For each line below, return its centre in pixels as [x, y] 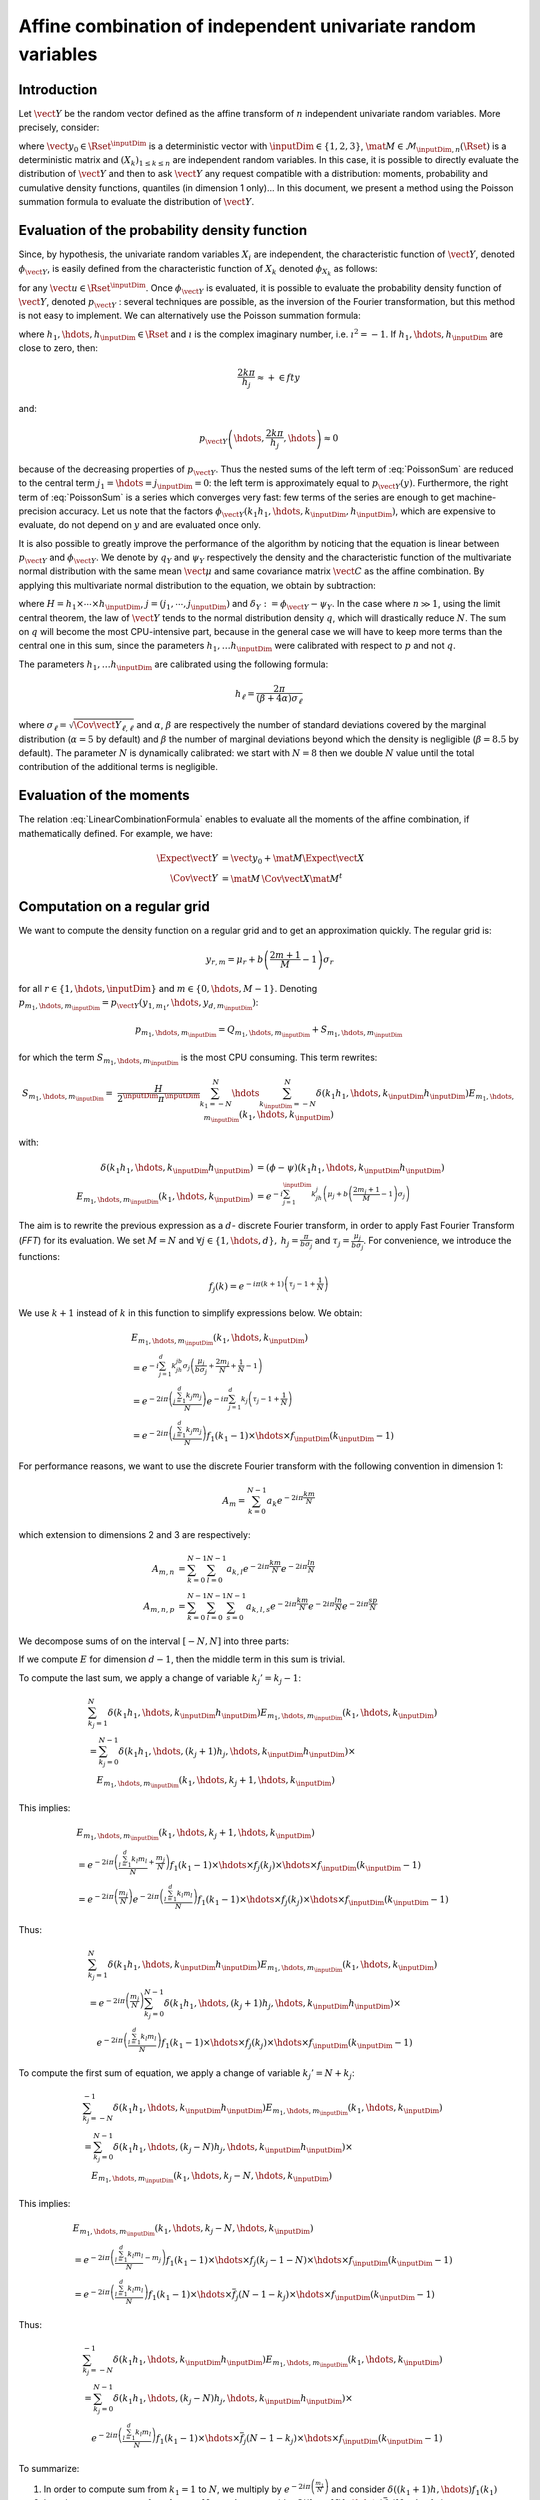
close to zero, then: [58, 348]
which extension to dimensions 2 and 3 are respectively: [134, 1535]
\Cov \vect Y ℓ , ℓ [103, 726]
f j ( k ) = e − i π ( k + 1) [246, 1287]
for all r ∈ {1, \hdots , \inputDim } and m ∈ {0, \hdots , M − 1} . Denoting [168, 988]
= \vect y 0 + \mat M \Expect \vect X [293, 859]
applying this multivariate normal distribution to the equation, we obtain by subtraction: [197, 585]
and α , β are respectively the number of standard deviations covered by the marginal [311, 724]
